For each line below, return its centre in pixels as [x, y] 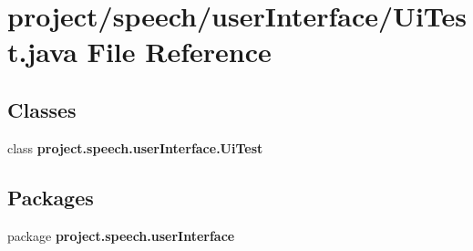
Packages [51, 197]
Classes [42, 109]
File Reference [179, 52]
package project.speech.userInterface [121, 235]
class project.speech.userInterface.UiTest [135, 147]
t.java [42, 52]
